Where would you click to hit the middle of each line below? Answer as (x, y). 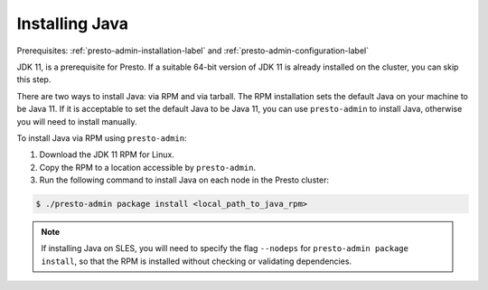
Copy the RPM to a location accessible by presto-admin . (148, 167)
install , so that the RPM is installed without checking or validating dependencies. (197, 261)
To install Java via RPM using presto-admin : (102, 138)
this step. (34, 80)
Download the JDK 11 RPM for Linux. (107, 154)
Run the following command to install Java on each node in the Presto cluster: (184, 180)
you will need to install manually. (77, 121)
